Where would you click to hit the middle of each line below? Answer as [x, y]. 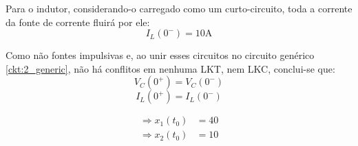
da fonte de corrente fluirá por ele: [78, 22]
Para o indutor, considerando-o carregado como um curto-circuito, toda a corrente [179, 8]
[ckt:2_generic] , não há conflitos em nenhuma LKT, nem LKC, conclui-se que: [170, 68]
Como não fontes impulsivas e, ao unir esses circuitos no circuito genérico [160, 55]
